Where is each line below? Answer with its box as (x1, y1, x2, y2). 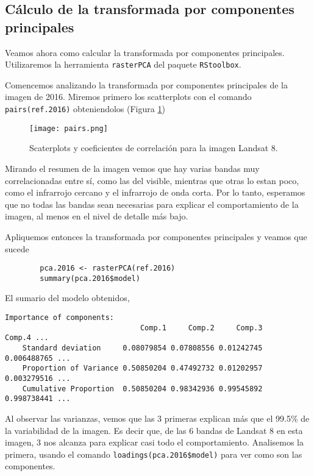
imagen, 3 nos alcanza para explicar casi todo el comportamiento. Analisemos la (5, 436, 304, 449)
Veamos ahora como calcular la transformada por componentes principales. (5, 46, 285, 59)
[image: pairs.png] (29, 124, 108, 133)
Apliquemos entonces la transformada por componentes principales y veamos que (5, 230, 307, 243)
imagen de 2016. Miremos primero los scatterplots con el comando (5, 90, 252, 103)
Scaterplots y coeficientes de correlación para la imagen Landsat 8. (29, 141, 278, 154)
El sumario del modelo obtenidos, (5, 291, 130, 304)
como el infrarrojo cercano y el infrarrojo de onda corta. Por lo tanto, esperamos (5, 186, 305, 199)
